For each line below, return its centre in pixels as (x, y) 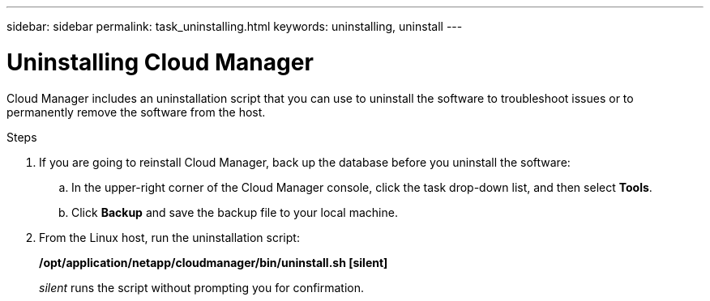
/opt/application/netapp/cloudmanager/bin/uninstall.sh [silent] (214, 262)
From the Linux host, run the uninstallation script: (169, 237)
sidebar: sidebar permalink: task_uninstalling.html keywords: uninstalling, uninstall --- (235, 26)
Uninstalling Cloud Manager (160, 62)
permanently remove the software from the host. (136, 112)
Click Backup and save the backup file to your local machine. (235, 212)
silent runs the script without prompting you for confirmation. (202, 287)
